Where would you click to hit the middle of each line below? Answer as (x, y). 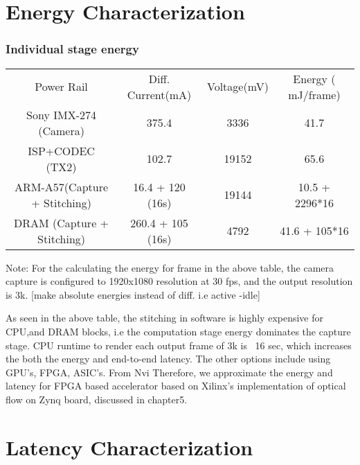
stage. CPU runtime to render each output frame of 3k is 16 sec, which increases (179, 345)
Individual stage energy (72, 49)
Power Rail (61, 87)
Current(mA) (159, 94)
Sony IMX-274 (62, 114)
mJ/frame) (314, 94)
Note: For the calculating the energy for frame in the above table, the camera (170, 267)
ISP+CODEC (61, 150)
